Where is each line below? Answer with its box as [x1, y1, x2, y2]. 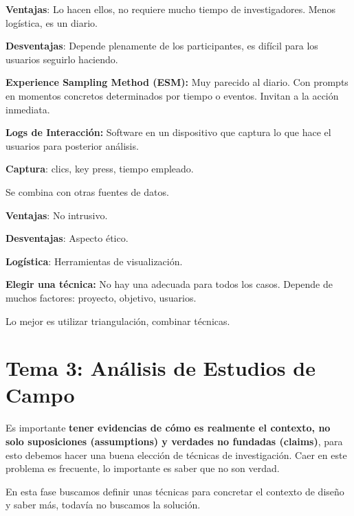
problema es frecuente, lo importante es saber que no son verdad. [5, 461, 280, 475]
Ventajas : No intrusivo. [5, 207, 108, 222]
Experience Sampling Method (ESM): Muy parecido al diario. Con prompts [5, 75, 349, 89]
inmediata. [5, 102, 50, 116]
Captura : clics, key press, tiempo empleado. [5, 161, 194, 176]
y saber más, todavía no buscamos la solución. [5, 497, 201, 512]
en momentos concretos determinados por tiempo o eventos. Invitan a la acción [5, 88, 339, 102]
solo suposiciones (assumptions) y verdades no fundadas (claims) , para [5, 434, 343, 448]
